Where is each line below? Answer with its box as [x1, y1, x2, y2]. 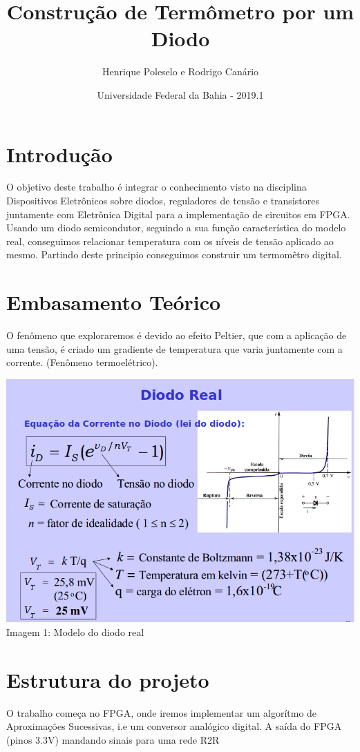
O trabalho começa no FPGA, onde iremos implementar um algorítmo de [6, 705, 317, 720]
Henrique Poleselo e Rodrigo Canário [102, 64, 259, 79]
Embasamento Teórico [6, 288, 221, 316]
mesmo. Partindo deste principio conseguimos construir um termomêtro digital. [6, 247, 342, 262]
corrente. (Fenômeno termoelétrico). [6, 355, 158, 369]
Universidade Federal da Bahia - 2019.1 [97, 87, 264, 102]
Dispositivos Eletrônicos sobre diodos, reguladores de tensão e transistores [6, 193, 319, 208]
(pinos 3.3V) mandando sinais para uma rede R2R [6, 732, 220, 746]
